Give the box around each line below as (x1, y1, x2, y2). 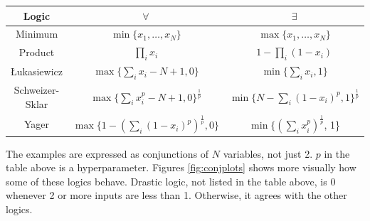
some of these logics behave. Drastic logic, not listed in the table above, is (6, 173, 327, 188)
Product (18, 45, 55, 60)
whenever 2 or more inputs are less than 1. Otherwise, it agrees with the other (6, 188, 347, 203)
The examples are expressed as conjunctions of (6, 146, 209, 161)
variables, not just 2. (223, 146, 313, 161)
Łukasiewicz (11, 64, 63, 79)
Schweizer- (14, 82, 60, 97)
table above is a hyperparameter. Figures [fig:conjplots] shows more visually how (6, 160, 356, 175)
